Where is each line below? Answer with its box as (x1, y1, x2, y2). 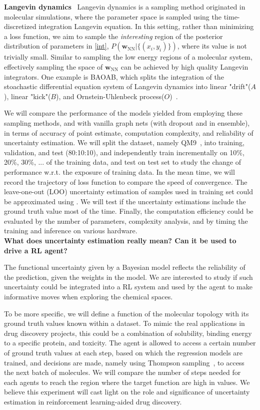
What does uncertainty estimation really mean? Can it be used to (4, 235, 236, 246)
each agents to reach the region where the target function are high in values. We (4, 376, 250, 387)
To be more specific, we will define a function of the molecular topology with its (4, 308, 249, 318)
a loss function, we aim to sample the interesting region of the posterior (4, 31, 223, 41)
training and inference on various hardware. (4, 225, 137, 236)
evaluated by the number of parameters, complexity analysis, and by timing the (4, 215, 248, 226)
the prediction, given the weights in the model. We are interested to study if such (4, 271, 253, 282)
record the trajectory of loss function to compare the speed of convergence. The (4, 176, 247, 187)
